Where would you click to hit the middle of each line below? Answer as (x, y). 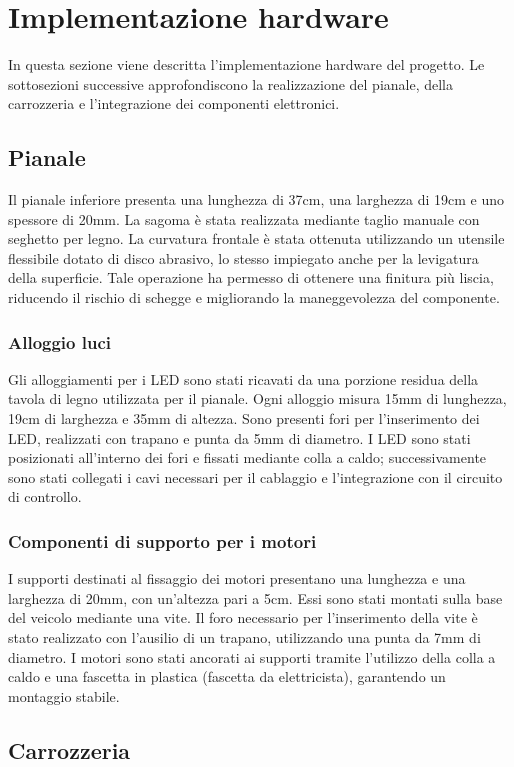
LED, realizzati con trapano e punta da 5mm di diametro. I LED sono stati (239, 437)
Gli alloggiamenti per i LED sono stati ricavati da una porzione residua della (243, 378)
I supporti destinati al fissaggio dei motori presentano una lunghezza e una (237, 578)
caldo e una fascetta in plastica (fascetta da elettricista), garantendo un (227, 676)
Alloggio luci (60, 341)
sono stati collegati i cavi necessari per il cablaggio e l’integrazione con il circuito (255, 476)
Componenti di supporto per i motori (162, 540)
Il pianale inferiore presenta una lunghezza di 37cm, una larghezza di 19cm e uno (256, 199)
